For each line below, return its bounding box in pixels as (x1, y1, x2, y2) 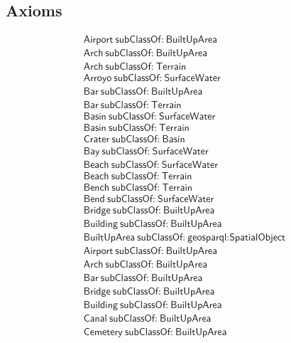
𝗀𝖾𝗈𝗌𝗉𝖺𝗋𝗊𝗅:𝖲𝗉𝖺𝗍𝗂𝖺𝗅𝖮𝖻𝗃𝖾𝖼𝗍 (187, 232, 286, 243)
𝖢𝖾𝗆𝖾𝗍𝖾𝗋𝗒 (83, 327, 123, 337)
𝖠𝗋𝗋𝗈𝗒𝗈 (83, 73, 112, 84)
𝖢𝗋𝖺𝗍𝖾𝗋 (83, 134, 110, 145)
